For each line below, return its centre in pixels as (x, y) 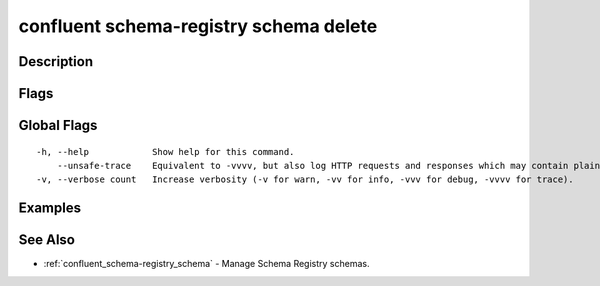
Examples (50, 208)
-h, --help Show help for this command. (165, 151)
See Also (46, 240)
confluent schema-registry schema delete (198, 26)
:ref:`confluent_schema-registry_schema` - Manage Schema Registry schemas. (206, 264)
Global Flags (58, 125)
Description (56, 61)
